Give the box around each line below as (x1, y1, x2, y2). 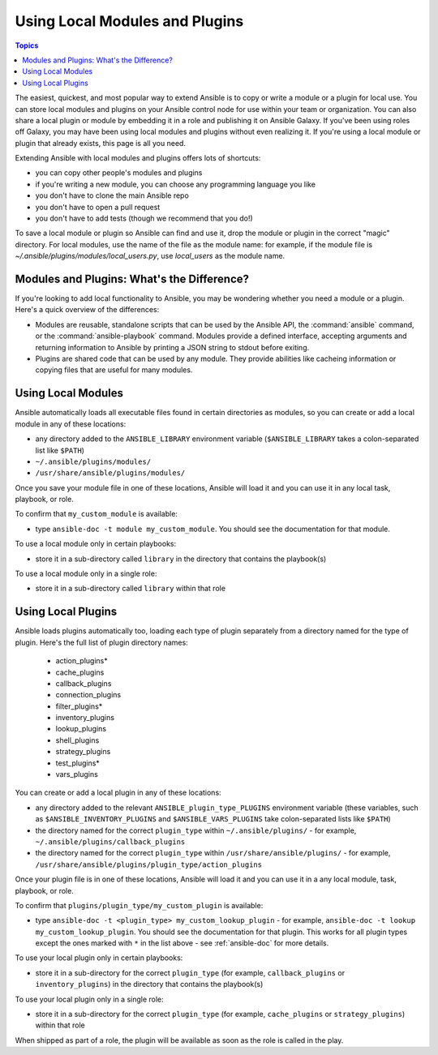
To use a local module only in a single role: (15, 568, 157, 579)
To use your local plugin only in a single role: (15, 994, 164, 1004)
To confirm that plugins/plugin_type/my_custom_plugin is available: (15, 900, 264, 910)
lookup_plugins (55, 724, 107, 734)
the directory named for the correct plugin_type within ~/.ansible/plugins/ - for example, (35, 826, 357, 835)
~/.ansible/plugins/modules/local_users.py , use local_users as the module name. (15, 251, 286, 261)
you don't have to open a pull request (35, 202, 161, 212)
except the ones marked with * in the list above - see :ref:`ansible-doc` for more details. (35, 938, 329, 948)
